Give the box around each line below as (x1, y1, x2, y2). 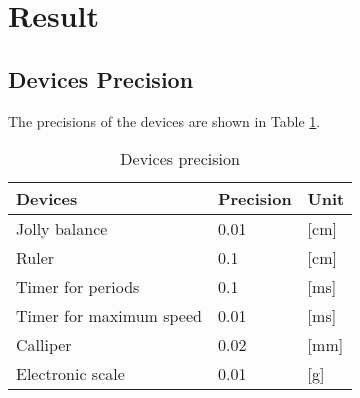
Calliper (16, 333, 72, 357)
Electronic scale (16, 362, 125, 386)
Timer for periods (16, 275, 140, 299)
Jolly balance (16, 217, 108, 241)
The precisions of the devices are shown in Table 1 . (8, 110, 321, 131)
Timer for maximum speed (16, 304, 202, 328)
